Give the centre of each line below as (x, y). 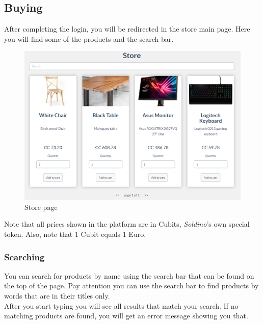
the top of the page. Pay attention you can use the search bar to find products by (131, 286)
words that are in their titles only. (57, 296)
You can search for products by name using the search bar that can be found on (129, 275)
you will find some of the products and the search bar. (89, 38)
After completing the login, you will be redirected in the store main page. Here (127, 29)
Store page (41, 207)
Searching (24, 256)
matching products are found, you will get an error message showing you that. (126, 316)
